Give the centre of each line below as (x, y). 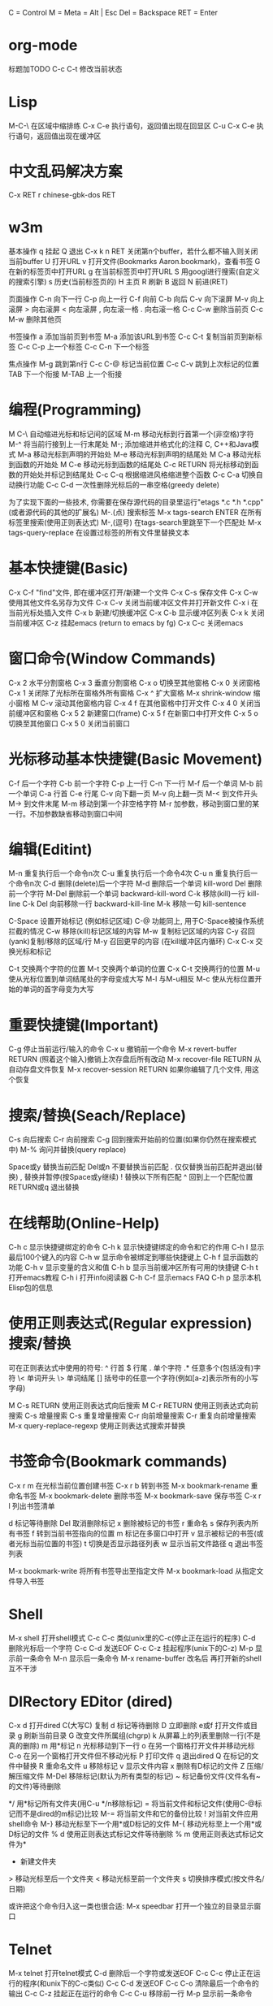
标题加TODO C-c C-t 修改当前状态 (65, 68)
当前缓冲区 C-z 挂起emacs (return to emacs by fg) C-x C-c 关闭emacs (126, 622)
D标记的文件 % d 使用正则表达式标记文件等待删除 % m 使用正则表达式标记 (133, 1834)
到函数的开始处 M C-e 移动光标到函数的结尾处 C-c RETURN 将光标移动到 (130, 464)
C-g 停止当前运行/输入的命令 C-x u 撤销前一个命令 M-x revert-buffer (123, 1049)
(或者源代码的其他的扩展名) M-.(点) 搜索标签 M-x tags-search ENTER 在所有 (135, 512)
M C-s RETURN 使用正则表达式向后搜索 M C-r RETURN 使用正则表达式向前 (133, 1406)
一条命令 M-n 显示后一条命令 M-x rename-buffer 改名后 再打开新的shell (142, 1658)
